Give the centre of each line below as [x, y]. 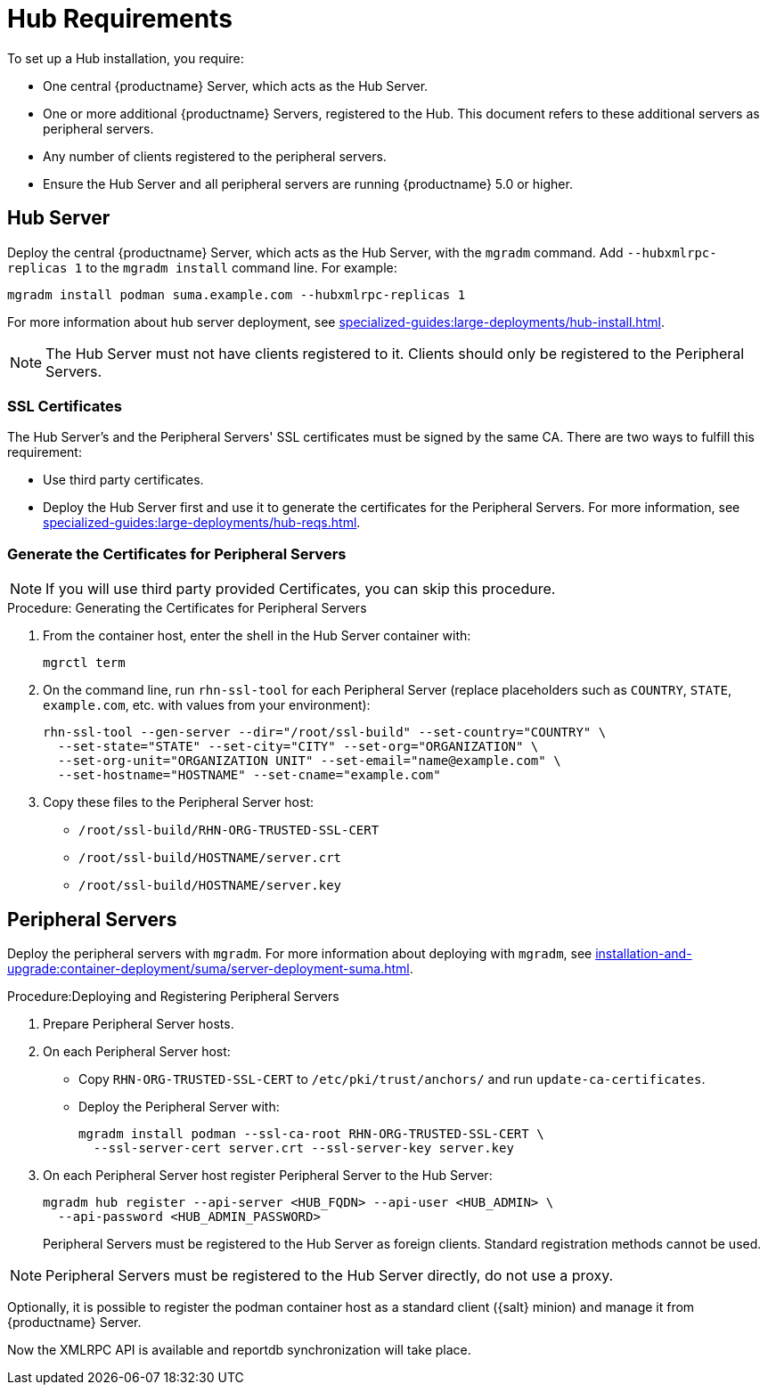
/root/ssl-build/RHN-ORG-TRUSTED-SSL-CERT [229, 830]
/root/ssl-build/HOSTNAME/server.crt [210, 858]
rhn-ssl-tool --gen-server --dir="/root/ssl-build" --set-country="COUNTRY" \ [325, 733]
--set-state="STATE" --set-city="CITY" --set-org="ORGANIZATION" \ [298, 747]
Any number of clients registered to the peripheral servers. [215, 156]
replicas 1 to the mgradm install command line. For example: [202, 267]
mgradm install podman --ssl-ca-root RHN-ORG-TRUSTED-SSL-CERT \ [311, 1133]
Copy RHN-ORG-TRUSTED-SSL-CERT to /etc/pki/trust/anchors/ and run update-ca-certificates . [392, 1079]
